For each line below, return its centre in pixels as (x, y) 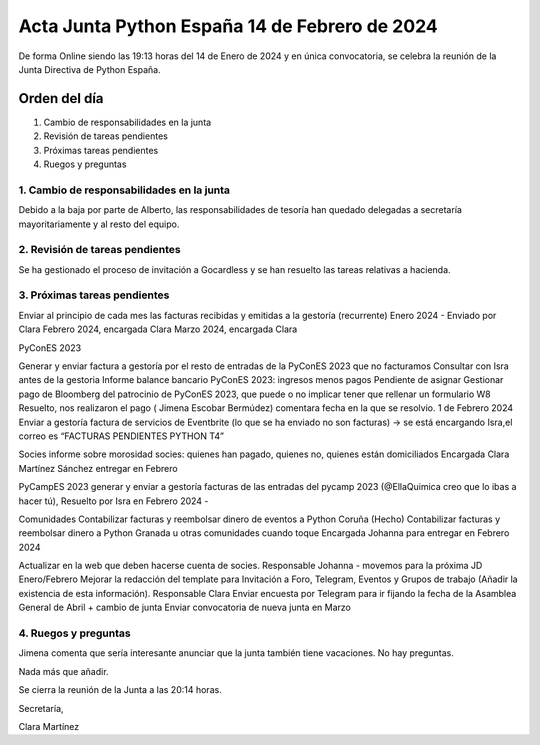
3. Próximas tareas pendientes (94, 295)
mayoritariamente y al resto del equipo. (99, 224)
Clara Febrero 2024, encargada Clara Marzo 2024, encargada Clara (158, 329)
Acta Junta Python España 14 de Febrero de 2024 (228, 26)
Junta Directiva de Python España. (89, 69)
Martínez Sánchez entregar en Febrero (98, 468)
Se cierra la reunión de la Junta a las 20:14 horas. (120, 690)
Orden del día (61, 98)
